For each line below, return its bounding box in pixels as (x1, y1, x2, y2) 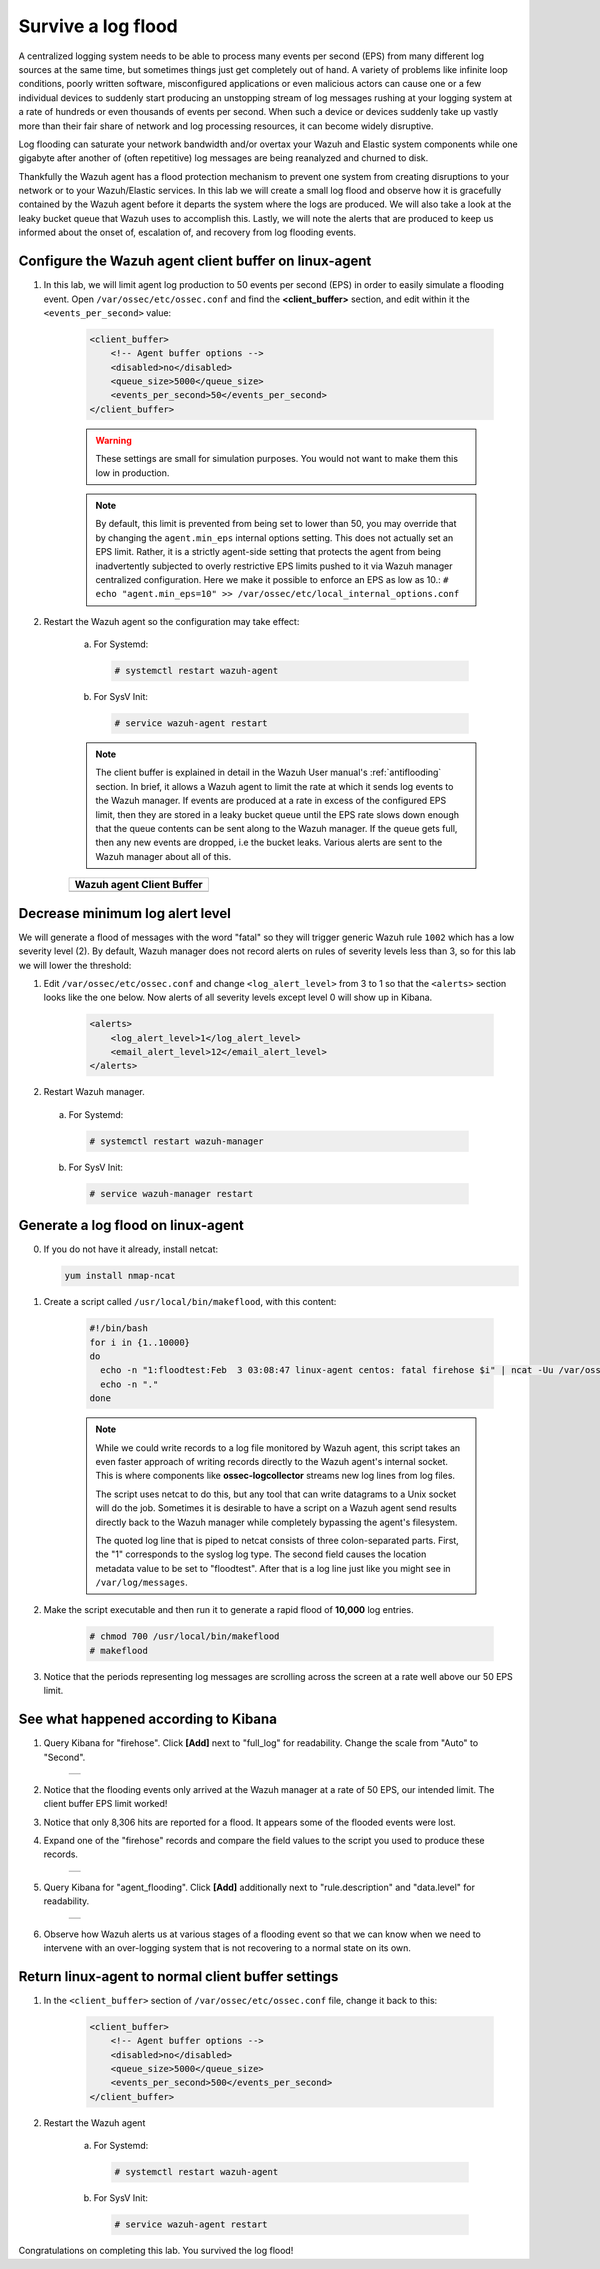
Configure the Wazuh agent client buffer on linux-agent (18, 253, 372, 270)
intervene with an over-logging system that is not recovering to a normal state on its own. (43, 1942, 412, 1954)
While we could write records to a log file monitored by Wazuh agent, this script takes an (95, 1441, 461, 1454)
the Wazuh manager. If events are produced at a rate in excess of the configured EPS (95, 795, 447, 807)
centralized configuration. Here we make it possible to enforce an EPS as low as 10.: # (95, 573, 449, 585)
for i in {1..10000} (89, 1336, 190, 1348)
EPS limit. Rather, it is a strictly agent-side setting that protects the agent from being (95, 546, 442, 558)
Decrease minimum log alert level (18, 905, 232, 922)
